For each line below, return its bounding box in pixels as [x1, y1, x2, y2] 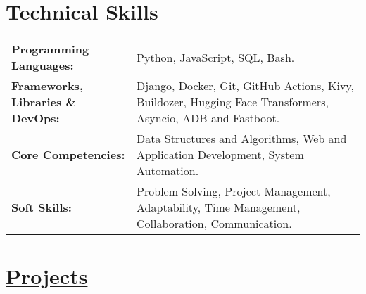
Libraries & [11, 94, 76, 110]
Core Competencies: [11, 146, 125, 163]
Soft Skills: [11, 199, 72, 216]
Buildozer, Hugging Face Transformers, [137, 94, 329, 110]
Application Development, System [137, 146, 304, 163]
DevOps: [11, 110, 60, 127]
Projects [6, 262, 88, 290]
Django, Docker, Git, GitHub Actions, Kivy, [137, 77, 354, 94]
